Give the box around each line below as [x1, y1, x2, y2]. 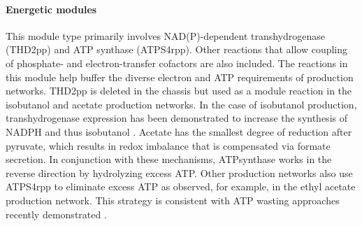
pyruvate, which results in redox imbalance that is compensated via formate [6, 138, 331, 153]
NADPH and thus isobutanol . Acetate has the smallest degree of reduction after [6, 124, 352, 139]
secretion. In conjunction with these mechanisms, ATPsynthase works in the [6, 152, 332, 167]
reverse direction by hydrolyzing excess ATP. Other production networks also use [6, 165, 353, 180]
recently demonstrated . [6, 206, 107, 221]
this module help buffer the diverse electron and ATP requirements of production [6, 69, 354, 84]
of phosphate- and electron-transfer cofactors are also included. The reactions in [6, 55, 348, 70]
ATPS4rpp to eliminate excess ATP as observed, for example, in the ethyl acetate [6, 179, 356, 194]
